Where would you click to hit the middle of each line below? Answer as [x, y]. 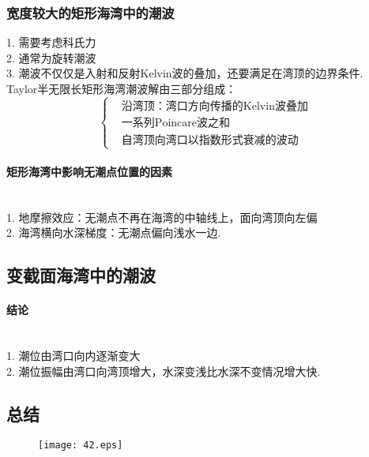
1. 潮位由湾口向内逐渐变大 [73, 355]
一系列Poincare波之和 [175, 123]
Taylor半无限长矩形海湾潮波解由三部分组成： [122, 88]
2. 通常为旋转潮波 [51, 57]
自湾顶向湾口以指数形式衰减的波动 [210, 140]
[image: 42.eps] [81, 446]
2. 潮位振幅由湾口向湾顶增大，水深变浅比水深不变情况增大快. [164, 371]
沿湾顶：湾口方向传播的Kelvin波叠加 [215, 106]
